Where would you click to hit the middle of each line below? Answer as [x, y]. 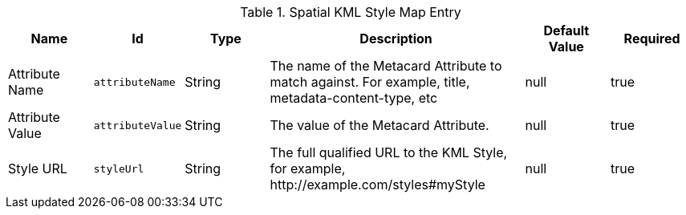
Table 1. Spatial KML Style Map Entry [351, 12]
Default [566, 30]
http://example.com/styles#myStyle [378, 185]
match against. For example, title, [370, 82]
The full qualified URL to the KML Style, [389, 152]
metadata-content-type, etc [354, 98]
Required [652, 39]
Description [396, 39]
